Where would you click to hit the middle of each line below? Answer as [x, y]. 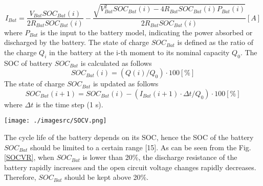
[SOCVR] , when [29, 157]
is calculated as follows [116, 63]
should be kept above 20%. [107, 177]
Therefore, [20, 177]
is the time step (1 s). [69, 104]
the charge [20, 52]
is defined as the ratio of [215, 42]
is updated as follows [126, 84]
